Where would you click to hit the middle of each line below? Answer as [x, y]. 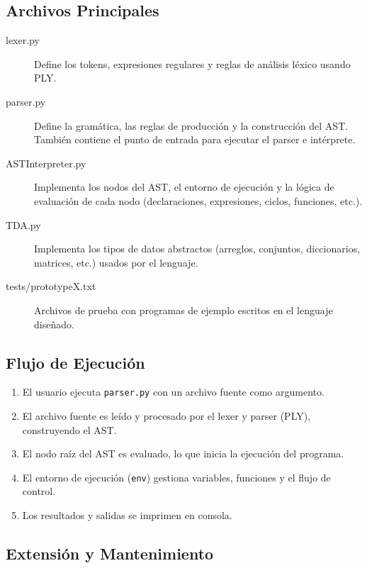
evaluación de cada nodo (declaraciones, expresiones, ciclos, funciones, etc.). [198, 200]
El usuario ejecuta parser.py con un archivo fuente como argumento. [173, 392]
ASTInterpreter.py [46, 163]
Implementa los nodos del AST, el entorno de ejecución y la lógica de [184, 187]
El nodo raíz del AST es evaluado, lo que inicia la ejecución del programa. [183, 453]
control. [39, 491]
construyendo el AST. [69, 429]
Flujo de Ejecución [75, 362]
